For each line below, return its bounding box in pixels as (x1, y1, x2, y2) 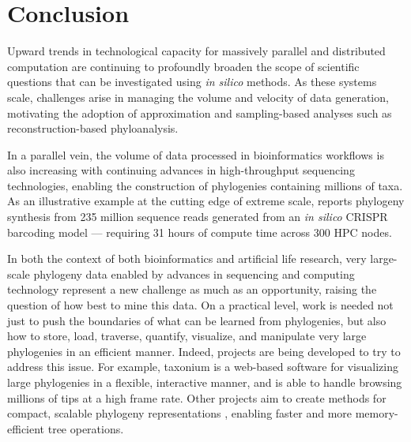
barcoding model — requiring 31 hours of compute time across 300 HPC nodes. (7, 223, 392, 240)
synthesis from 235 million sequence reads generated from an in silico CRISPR (7, 208, 388, 225)
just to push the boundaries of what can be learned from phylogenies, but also (7, 312, 386, 328)
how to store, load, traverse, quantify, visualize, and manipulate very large (7, 328, 367, 344)
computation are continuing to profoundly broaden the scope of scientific (7, 58, 360, 74)
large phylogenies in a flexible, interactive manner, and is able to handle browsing (7, 374, 402, 390)
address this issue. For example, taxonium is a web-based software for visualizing (7, 358, 398, 375)
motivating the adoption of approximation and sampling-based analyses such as (7, 104, 392, 121)
